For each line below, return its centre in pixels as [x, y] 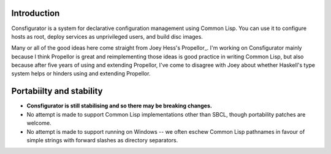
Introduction [36, 13]
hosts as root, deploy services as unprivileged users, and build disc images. [107, 36]
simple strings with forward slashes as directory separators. [102, 140]
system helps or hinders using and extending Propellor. [81, 74]
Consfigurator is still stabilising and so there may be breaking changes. [120, 106]
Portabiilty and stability [57, 91]
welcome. [39, 123]
